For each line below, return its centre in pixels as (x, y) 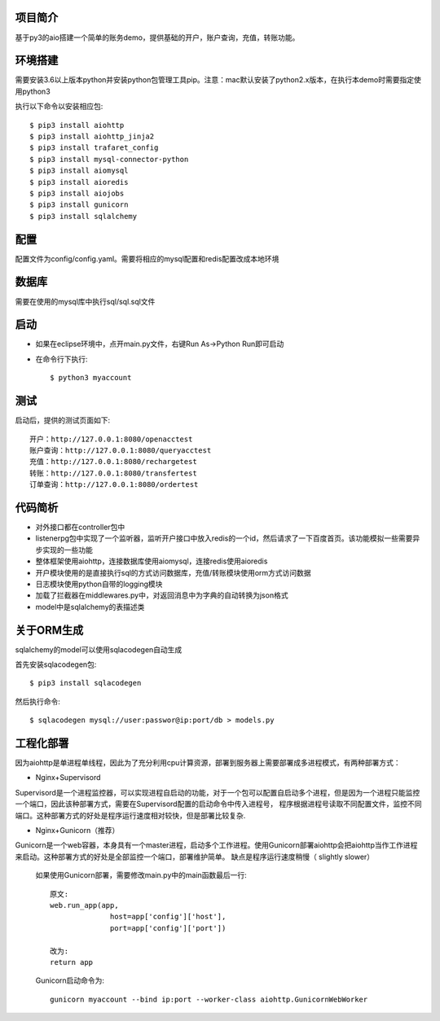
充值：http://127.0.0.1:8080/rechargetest (113, 462)
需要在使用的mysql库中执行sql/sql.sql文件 (85, 301)
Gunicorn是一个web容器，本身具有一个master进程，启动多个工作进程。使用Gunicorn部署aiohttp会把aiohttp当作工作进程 (216, 845)
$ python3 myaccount (91, 378)
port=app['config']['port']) (168, 928)
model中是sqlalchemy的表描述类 (90, 607)
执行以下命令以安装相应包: (59, 107)
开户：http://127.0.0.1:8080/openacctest (111, 439)
